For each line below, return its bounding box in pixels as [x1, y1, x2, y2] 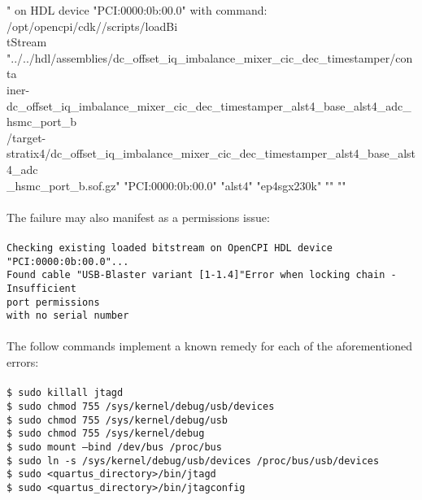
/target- [7, 128, 46, 146]
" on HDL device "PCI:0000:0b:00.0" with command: [7, 2, 268, 18]
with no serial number [7, 310, 129, 322]
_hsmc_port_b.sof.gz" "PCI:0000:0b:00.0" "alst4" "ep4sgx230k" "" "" [7, 176, 346, 193]
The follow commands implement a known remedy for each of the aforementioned [7, 337, 413, 354]
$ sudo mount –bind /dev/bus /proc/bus [7, 441, 222, 453]
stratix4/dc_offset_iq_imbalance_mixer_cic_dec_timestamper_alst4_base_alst [7, 145, 415, 162]
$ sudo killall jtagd [7, 387, 124, 399]
